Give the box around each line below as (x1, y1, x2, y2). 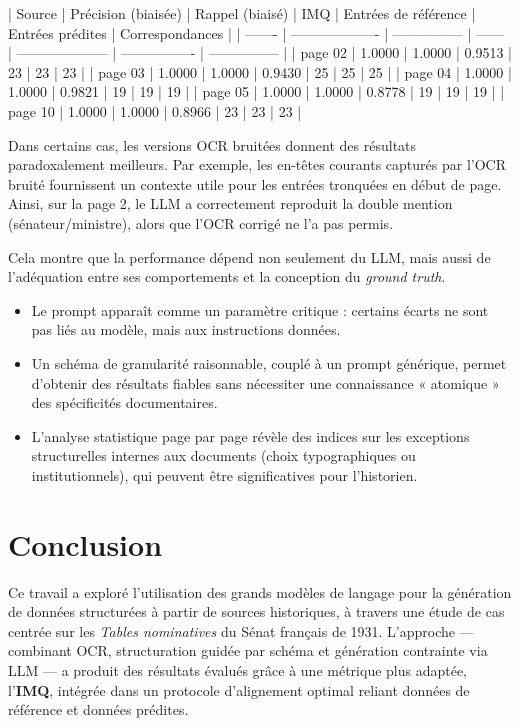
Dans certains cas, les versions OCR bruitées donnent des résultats (8, 134, 417, 155)
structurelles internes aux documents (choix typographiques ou (31, 445, 416, 466)
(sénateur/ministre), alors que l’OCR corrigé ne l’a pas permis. (8, 212, 394, 233)
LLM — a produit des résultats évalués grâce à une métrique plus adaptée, (8, 659, 468, 680)
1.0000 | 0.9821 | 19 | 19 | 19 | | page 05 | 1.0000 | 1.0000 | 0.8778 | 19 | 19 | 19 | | (8, 81, 505, 102)
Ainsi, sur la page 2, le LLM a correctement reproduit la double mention (8, 193, 453, 214)
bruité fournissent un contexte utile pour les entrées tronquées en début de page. (8, 173, 502, 194)
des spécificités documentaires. (31, 392, 218, 413)
